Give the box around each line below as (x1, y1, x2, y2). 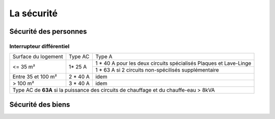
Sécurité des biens (9, 100, 70, 109)
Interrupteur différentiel (9, 42, 70, 50)
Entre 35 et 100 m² (12, 73, 57, 80)
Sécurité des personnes (9, 27, 87, 36)
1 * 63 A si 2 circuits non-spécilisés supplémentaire (95, 66, 219, 74)
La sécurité (9, 8, 58, 19)
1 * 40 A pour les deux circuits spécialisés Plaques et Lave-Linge (95, 60, 252, 67)
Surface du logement (12, 53, 63, 60)
